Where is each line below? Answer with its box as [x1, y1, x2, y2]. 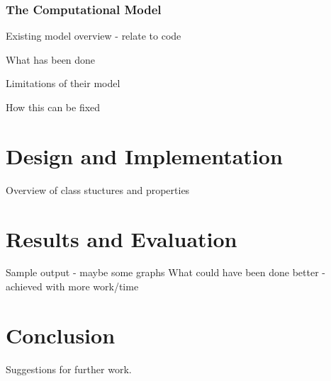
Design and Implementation [6, 141, 283, 170]
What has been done [6, 52, 96, 67]
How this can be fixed [6, 100, 101, 114]
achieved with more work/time [6, 279, 139, 294]
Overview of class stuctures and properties [6, 182, 190, 197]
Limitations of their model [6, 76, 120, 91]
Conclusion [6, 320, 116, 349]
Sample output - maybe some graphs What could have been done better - [6, 265, 325, 280]
